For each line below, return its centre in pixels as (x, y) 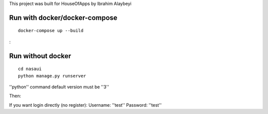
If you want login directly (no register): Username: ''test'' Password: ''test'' (85, 105)
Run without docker (40, 56)
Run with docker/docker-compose (63, 18)
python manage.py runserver (52, 76)
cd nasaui (30, 69)
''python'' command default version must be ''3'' (59, 87)
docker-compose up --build (51, 31)
